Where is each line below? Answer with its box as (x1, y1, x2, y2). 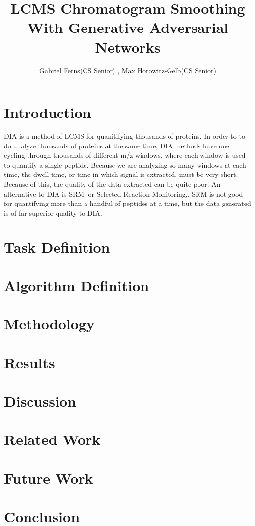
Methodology (4, 314, 95, 334)
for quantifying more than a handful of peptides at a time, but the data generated (4, 198, 251, 208)
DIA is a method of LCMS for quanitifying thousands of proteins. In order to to (4, 131, 245, 141)
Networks (95, 36, 161, 57)
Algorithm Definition (4, 275, 149, 295)
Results (4, 352, 55, 372)
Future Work (4, 468, 93, 488)
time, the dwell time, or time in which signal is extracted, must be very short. (4, 169, 238, 179)
